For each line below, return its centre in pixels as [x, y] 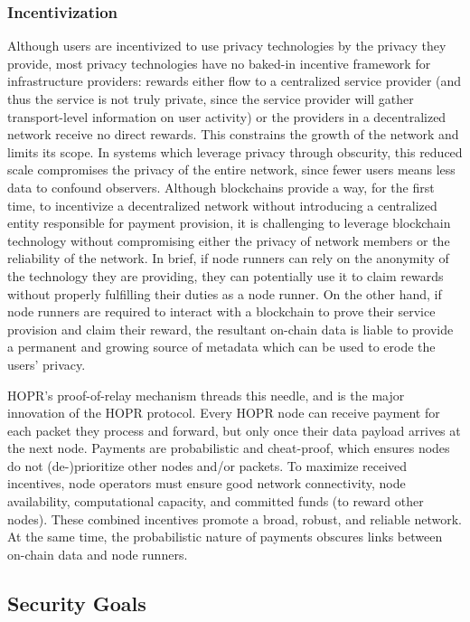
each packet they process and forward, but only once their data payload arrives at [234, 430]
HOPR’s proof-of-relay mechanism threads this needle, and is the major [206, 395]
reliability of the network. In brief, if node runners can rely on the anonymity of [228, 258]
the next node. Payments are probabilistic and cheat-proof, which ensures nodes [229, 448]
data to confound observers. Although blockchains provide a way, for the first [221, 187]
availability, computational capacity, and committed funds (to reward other [216, 501]
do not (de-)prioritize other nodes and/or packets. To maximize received [207, 465]
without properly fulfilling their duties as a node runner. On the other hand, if [225, 293]
